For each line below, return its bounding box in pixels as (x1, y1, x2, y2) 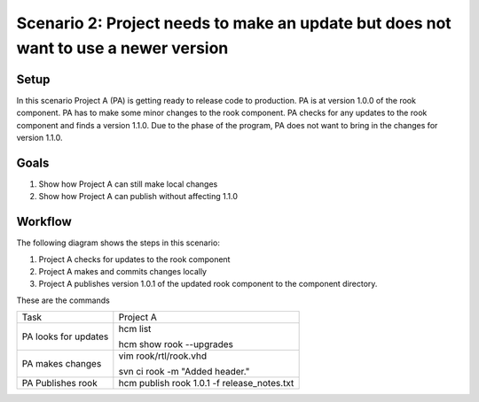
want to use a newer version (16, 38, 229, 58)
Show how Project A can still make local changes (38, 178, 218, 189)
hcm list (118, 323, 152, 336)
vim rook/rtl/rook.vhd (118, 350, 208, 362)
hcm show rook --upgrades (118, 338, 234, 351)
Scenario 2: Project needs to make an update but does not (16, 13, 452, 33)
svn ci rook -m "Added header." (118, 366, 250, 378)
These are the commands (16, 295, 110, 305)
